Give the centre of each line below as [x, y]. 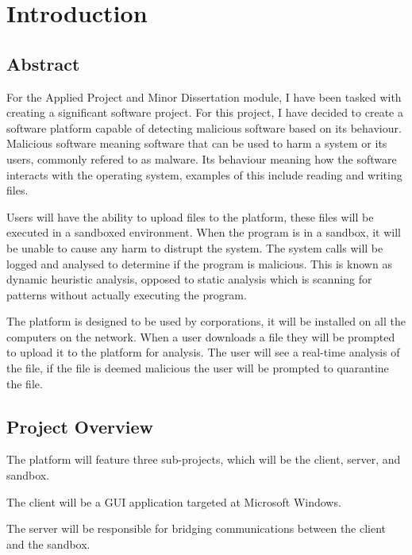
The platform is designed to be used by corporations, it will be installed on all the [206, 321]
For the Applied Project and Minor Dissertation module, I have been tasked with [204, 96]
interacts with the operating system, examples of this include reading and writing [204, 174]
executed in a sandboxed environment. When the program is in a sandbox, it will [204, 232]
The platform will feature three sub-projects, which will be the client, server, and [204, 459]
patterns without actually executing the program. [127, 294]
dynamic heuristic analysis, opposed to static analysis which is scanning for [189, 279]
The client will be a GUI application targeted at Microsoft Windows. [174, 501]
